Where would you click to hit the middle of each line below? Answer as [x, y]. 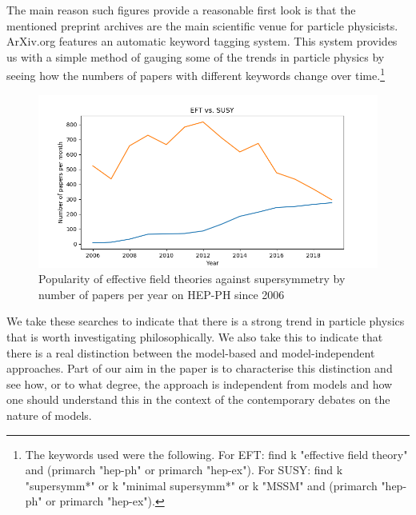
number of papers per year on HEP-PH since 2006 [162, 294]
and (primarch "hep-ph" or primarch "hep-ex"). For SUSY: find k [184, 470]
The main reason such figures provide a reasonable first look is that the [181, 10]
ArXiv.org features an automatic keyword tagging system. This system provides [202, 41]
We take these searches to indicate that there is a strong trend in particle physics [206, 321]
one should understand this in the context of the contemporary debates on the [198, 399]
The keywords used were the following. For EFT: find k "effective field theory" [216, 454]
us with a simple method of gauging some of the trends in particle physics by [196, 56]
